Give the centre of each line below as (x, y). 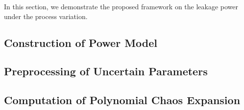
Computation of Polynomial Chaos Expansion (122, 100)
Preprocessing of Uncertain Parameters (106, 71)
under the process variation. (46, 16)
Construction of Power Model (81, 42)
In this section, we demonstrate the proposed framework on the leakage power (121, 6)
